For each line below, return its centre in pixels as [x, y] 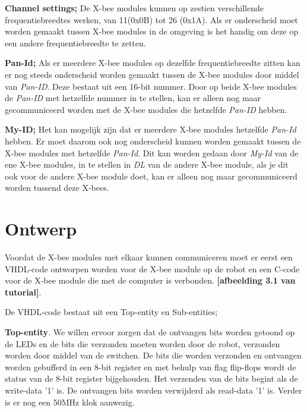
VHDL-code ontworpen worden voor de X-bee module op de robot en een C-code [152, 268]
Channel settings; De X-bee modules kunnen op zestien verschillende [134, 8]
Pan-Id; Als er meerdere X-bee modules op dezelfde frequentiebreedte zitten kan [153, 63]
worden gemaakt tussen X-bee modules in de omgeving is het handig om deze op [152, 31]
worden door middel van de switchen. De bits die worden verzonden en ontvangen [153, 355]
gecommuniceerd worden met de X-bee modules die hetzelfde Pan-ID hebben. [146, 109]
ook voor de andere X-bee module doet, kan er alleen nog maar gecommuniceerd [151, 176]
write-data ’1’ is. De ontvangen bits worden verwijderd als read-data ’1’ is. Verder [153, 390]
